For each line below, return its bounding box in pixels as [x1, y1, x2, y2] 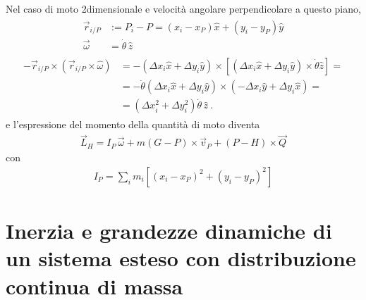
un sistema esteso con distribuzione [6, 244, 356, 273]
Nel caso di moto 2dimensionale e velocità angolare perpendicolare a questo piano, [6, 1, 361, 15]
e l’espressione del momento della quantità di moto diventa [6, 117, 260, 132]
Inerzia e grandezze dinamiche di [6, 216, 332, 245]
